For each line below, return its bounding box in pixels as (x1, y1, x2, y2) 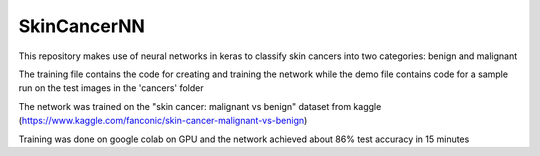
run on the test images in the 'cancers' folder (18, 82, 204, 94)
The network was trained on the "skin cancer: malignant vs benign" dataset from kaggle (18, 100, 382, 112)
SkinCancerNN (18, 15, 145, 37)
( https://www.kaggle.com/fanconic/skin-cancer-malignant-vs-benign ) (18, 115, 308, 127)
